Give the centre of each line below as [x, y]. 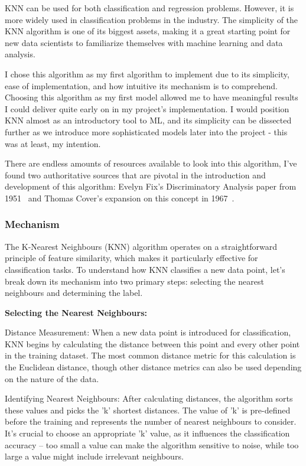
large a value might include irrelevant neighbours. [94, 456]
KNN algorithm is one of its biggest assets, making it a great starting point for [148, 31]
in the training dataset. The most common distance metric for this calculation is [150, 355]
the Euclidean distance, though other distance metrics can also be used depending [153, 367]
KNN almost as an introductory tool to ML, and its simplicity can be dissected [148, 120]
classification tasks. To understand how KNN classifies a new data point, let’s [145, 269]
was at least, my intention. [53, 143]
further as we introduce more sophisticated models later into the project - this [146, 131]
